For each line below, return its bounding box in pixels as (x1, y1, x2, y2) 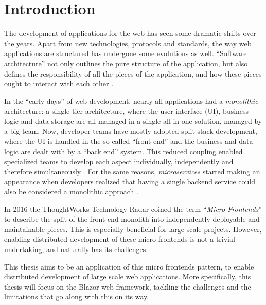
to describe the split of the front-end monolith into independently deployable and (4, 213, 260, 224)
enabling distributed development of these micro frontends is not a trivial (4, 234, 235, 244)
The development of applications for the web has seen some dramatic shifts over (4, 28, 256, 39)
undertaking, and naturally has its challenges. (4, 244, 148, 254)
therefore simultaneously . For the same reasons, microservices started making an (4, 166, 260, 176)
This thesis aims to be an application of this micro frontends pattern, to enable (4, 261, 254, 272)
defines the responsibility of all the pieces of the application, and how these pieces (4, 68, 262, 79)
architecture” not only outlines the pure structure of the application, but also (4, 58, 248, 68)
